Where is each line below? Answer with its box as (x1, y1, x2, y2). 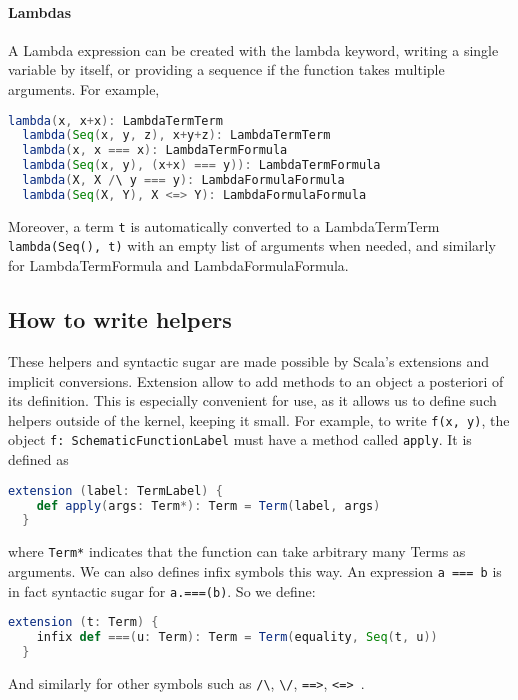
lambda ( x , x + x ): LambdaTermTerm (8, 113, 223, 128)
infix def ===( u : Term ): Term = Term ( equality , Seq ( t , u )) (36, 630, 438, 645)
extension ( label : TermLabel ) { (8, 483, 223, 498)
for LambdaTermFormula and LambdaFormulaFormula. (8, 255, 349, 276)
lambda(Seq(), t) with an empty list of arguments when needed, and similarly (8, 235, 496, 256)
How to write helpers (8, 304, 232, 335)
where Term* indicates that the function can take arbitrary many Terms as (8, 541, 466, 562)
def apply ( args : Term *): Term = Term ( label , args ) (36, 498, 381, 513)
